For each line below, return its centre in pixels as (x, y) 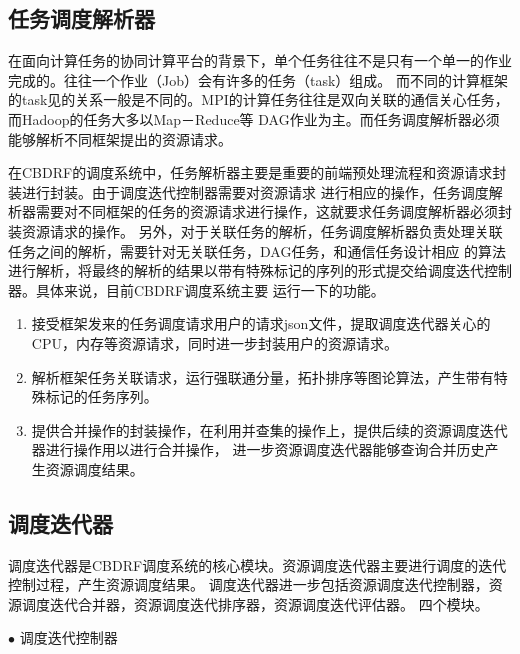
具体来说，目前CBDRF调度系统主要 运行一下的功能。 (210, 289)
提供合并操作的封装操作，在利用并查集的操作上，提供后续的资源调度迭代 (269, 429)
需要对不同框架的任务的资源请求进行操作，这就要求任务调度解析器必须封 (273, 211)
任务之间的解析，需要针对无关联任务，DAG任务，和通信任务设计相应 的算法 (257, 250)
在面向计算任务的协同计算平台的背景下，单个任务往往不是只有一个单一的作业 (260, 60)
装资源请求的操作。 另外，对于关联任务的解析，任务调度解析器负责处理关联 (255, 230)
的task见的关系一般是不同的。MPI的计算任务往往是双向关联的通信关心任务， (258, 99)
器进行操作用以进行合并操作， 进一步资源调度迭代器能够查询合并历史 (258, 449)
